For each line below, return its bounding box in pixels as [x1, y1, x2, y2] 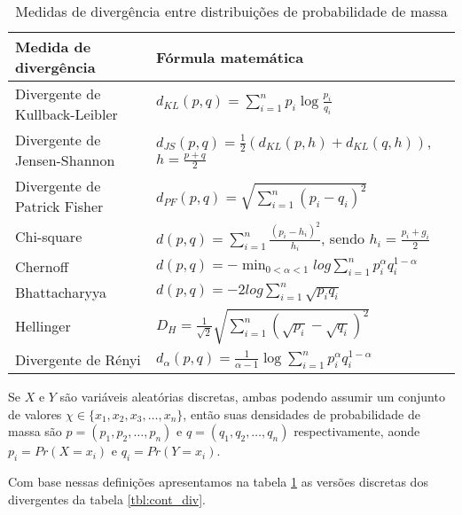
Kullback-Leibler [15, 104, 118, 124]
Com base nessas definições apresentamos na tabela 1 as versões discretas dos [8, 472, 428, 491]
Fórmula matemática [156, 46, 304, 67]
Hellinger [15, 316, 71, 337]
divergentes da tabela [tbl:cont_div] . [8, 489, 206, 508]
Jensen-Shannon [15, 150, 115, 170]
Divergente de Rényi [15, 349, 141, 371]
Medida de [15, 36, 91, 57]
